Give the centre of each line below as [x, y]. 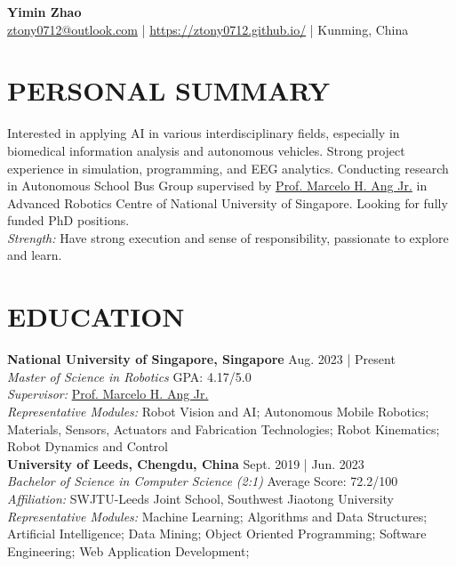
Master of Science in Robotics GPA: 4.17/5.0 [129, 376]
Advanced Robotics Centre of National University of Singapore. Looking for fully [228, 202]
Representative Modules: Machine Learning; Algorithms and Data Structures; [217, 516]
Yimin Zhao [44, 12]
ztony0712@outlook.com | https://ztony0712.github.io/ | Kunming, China [208, 29]
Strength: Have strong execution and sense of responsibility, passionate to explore [228, 237]
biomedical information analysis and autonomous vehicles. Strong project [206, 150]
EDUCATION [96, 316]
